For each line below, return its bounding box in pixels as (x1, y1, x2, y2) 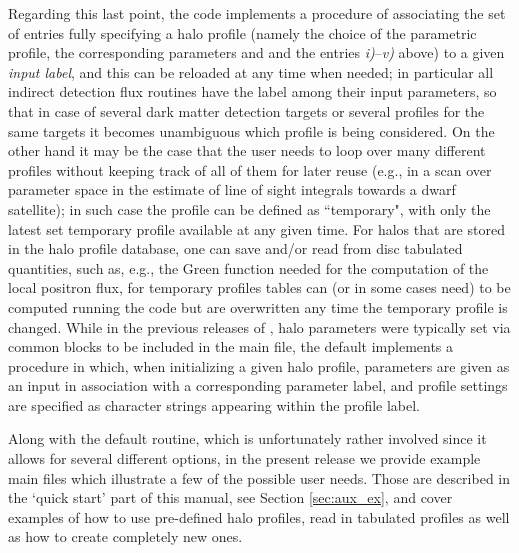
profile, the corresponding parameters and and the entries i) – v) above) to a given (8, 42, 505, 63)
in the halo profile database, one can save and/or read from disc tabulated (8, 238, 463, 259)
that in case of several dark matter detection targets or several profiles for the (8, 100, 485, 121)
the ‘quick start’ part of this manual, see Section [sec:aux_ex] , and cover (8, 487, 453, 508)
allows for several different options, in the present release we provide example (8, 448, 481, 469)
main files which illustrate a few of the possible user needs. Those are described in (8, 467, 511, 488)
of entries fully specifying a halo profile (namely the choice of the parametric (8, 22, 477, 43)
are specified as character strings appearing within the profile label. (8, 394, 421, 415)
